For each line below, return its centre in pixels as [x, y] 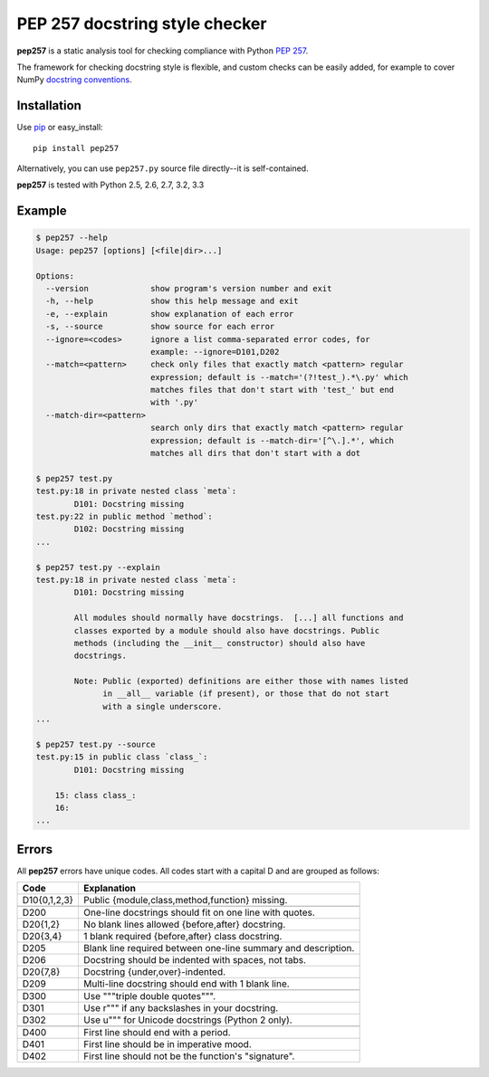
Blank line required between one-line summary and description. [219, 948]
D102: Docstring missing [129, 529]
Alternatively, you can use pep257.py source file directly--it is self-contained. [163, 168]
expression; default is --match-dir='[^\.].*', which [272, 440]
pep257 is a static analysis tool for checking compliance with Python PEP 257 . [163, 51]
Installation [49, 105]
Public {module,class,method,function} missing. [185, 901]
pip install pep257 [76, 148]
